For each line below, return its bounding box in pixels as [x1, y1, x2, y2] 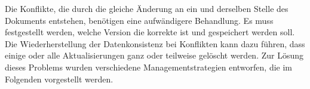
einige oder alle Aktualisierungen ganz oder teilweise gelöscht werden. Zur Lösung [5, 49, 304, 62]
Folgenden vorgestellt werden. [5, 72, 113, 85]
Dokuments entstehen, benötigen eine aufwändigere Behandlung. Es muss [5, 14, 274, 26]
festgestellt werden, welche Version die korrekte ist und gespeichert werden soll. [5, 26, 295, 38]
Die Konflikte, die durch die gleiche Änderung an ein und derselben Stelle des [5, 2, 288, 14]
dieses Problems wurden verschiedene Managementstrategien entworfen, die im [5, 60, 293, 73]
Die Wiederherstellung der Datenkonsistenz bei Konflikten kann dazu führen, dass [5, 37, 305, 50]
